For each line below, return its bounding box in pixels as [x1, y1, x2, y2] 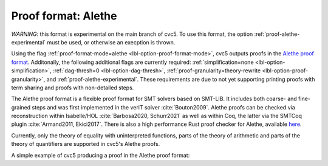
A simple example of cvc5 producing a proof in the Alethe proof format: [11, 151, 190, 159]
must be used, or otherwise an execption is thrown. [47, 38, 176, 46]
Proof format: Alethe [11, 9, 117, 22]
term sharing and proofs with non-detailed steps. [11, 84, 134, 91]
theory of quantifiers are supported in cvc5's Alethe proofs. [11, 140, 160, 148]
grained [11, 103, 31, 111]
